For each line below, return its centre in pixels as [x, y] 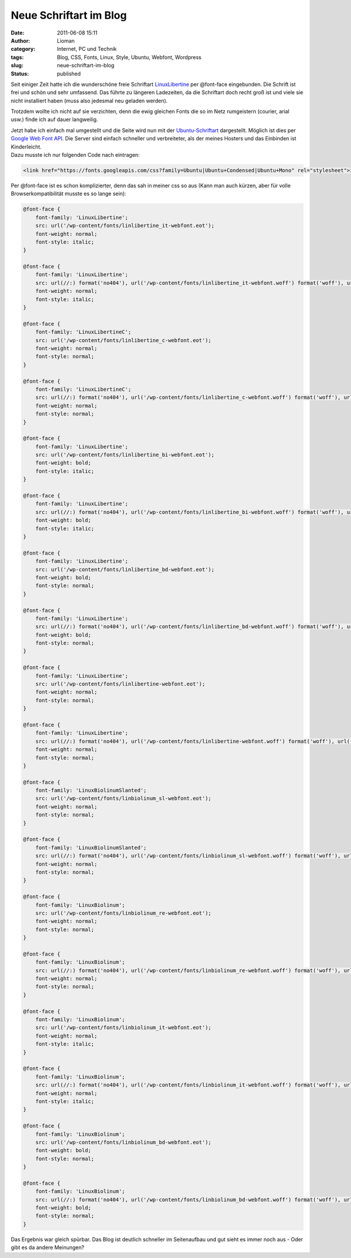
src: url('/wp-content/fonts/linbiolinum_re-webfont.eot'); [123, 913]
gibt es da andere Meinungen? [48, 1247]
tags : [17, 57]
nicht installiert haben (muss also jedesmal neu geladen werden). [89, 101]
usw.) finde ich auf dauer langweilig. [54, 119]
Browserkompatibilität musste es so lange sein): [68, 194]
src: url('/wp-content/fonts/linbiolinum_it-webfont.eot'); [123, 1028]
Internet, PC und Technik [87, 49]
